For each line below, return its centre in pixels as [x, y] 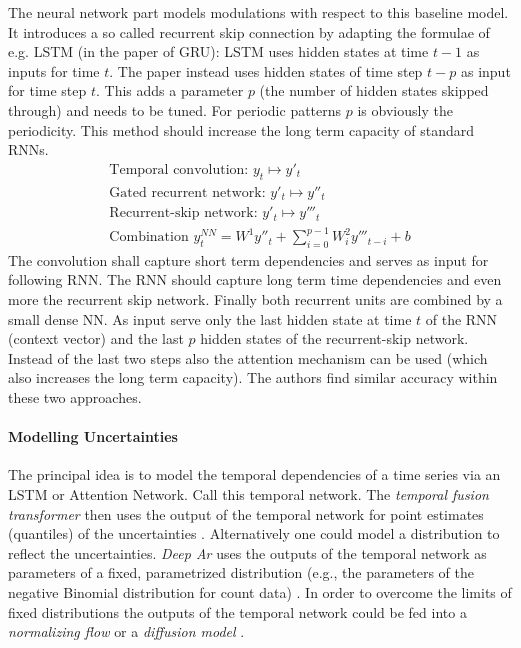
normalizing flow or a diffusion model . [126, 631]
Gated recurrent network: [187, 192]
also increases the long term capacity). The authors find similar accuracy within [253, 377]
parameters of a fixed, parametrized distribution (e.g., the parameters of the [241, 572]
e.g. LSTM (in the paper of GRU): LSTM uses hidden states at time [218, 51]
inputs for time [54, 70]
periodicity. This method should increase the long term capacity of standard [241, 129]
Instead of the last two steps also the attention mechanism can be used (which [248, 357]
